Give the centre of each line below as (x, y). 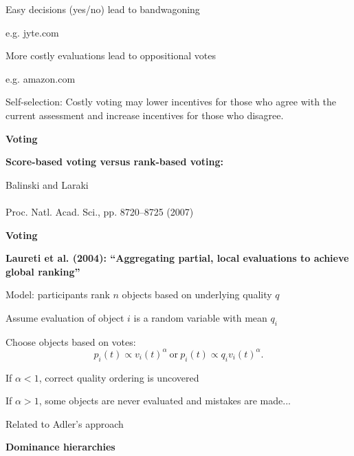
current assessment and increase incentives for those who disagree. (145, 115)
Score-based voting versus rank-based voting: (114, 162)
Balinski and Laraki (47, 184)
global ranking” (43, 271)
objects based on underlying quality (197, 294)
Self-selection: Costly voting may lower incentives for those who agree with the (171, 102)
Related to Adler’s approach (65, 423)
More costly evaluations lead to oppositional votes (111, 55)
